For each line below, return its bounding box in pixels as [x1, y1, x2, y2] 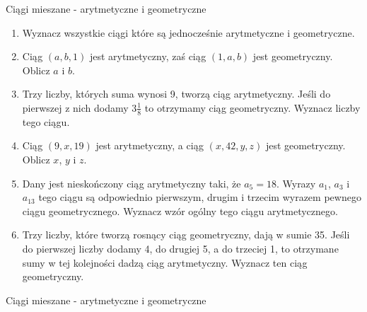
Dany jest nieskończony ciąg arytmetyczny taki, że [22, 175, 241, 190]
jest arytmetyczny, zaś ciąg [89, 49, 206, 64]
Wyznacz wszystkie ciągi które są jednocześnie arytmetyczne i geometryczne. [22, 25, 355, 40]
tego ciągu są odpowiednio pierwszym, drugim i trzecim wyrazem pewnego [38, 190, 361, 204]
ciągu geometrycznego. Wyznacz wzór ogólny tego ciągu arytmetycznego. [22, 203, 338, 218]
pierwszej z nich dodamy [22, 100, 129, 115]
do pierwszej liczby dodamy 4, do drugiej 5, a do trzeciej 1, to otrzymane [22, 241, 339, 255]
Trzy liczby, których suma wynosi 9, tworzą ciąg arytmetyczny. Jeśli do [22, 86, 331, 101]
